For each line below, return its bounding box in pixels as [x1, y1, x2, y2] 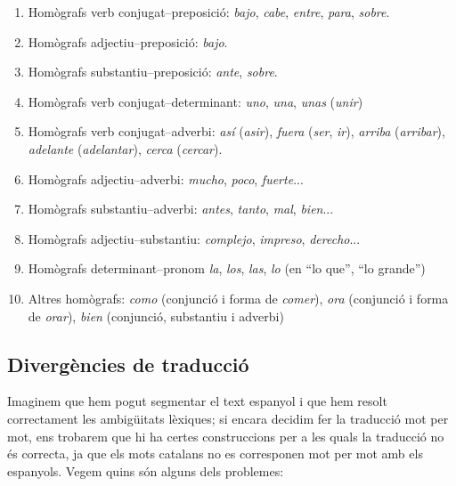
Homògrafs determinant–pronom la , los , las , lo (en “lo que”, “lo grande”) [28, 259, 426, 278]
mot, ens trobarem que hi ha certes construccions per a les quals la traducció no [7, 426, 444, 445]
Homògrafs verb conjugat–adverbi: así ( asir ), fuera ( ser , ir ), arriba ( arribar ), [28, 122, 445, 141]
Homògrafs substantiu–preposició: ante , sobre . [28, 62, 278, 81]
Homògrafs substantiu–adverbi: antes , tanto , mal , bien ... [28, 199, 334, 218]
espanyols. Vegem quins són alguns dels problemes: [7, 461, 284, 480]
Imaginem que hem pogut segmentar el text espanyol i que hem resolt [7, 392, 387, 410]
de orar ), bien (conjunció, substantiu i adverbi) [28, 306, 284, 325]
